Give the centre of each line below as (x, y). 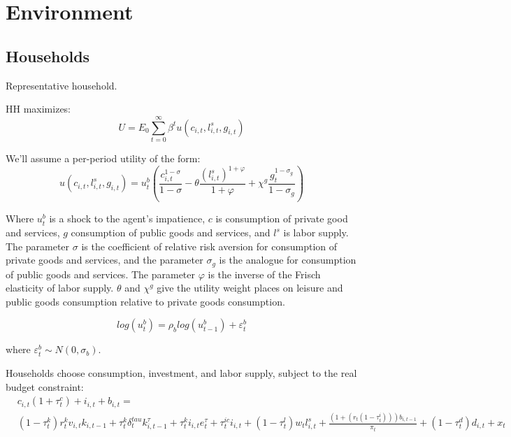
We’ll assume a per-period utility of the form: (103, 158)
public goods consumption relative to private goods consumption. (145, 301)
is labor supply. (316, 232)
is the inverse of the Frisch (264, 274)
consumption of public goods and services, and (171, 232)
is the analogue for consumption (288, 260)
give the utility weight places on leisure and (250, 288)
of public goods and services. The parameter (101, 274)
